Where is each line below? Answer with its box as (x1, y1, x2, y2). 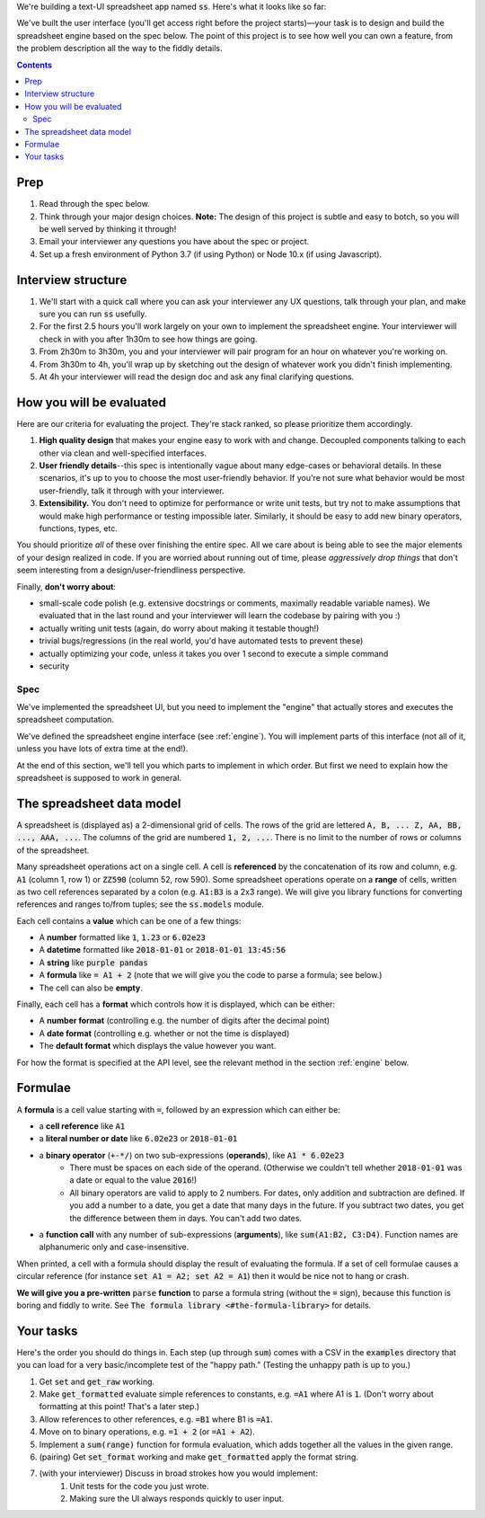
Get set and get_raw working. (39, 1376, 155, 1387)
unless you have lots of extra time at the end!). (16, 743, 189, 754)
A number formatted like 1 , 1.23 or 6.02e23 (39, 932, 207, 943)
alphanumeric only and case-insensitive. (39, 1241, 190, 1253)
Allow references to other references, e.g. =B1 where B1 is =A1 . (39, 1414, 273, 1425)
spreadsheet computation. (16, 715, 114, 725)
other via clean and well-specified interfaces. (39, 448, 207, 458)
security (39, 661, 70, 671)
